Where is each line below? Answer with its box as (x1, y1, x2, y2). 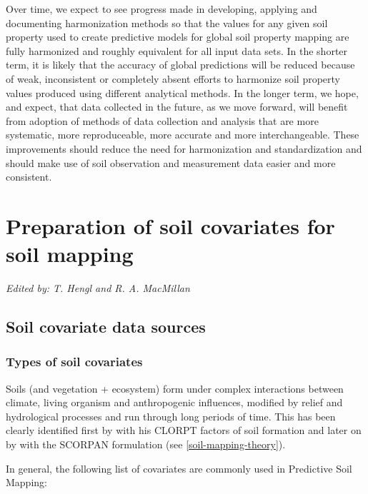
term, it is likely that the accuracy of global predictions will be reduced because (6, 57, 355, 72)
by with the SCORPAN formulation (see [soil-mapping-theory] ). (6, 437, 286, 451)
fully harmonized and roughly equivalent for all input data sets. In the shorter (6, 43, 348, 58)
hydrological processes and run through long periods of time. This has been (6, 408, 336, 423)
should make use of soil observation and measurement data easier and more (6, 155, 336, 170)
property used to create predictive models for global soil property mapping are (6, 29, 349, 44)
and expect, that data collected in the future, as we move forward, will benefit (6, 99, 348, 114)
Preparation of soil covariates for (6, 211, 335, 240)
